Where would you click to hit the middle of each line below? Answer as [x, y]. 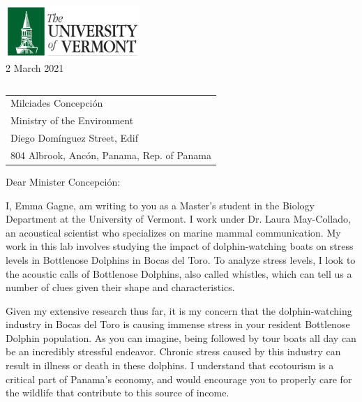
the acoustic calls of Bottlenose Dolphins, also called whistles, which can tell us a [179, 273]
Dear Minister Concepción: [63, 181]
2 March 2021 [35, 67]
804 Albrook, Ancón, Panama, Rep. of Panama [111, 155]
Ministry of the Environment [72, 120]
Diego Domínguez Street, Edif [75, 137]
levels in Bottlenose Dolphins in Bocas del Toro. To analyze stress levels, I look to [181, 259]
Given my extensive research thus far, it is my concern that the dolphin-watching [179, 310]
